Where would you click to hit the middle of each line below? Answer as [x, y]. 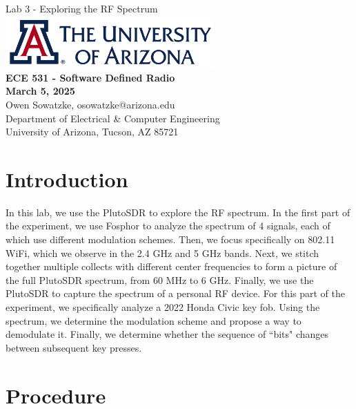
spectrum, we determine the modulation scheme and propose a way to [154, 320]
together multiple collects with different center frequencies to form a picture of [171, 266]
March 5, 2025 [40, 91]
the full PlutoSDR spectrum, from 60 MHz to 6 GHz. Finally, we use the [160, 279]
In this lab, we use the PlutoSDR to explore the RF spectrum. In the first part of [178, 212]
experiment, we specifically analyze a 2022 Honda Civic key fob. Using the [163, 307]
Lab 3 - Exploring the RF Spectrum [82, 8]
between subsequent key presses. [74, 347]
